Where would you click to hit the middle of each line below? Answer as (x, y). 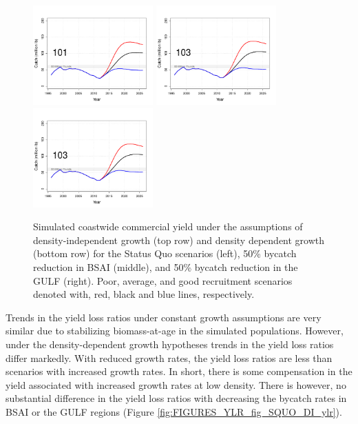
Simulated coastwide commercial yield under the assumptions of (168, 226)
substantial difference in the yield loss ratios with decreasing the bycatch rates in (176, 398)
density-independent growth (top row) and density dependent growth (179, 240)
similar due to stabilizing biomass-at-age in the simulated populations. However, (175, 331)
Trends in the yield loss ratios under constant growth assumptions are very (164, 317)
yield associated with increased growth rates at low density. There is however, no (176, 384)
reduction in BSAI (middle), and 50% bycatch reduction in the (166, 266)
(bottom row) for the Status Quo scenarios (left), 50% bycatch (165, 253)
